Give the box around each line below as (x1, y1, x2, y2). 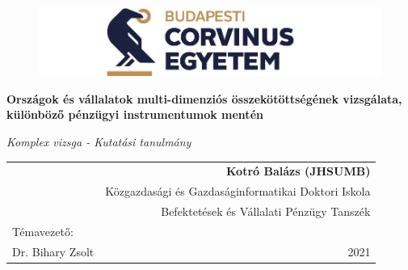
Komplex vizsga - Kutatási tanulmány (6, 133, 191, 150)
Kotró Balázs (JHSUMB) (225, 162, 371, 179)
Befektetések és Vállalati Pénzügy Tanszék (161, 203, 371, 220)
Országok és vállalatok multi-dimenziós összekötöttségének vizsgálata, (6, 90, 402, 107)
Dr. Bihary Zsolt (12, 243, 95, 259)
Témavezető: (12, 222, 74, 239)
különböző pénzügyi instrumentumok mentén (6, 106, 263, 123)
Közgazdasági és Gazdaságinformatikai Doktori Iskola (105, 183, 371, 200)
